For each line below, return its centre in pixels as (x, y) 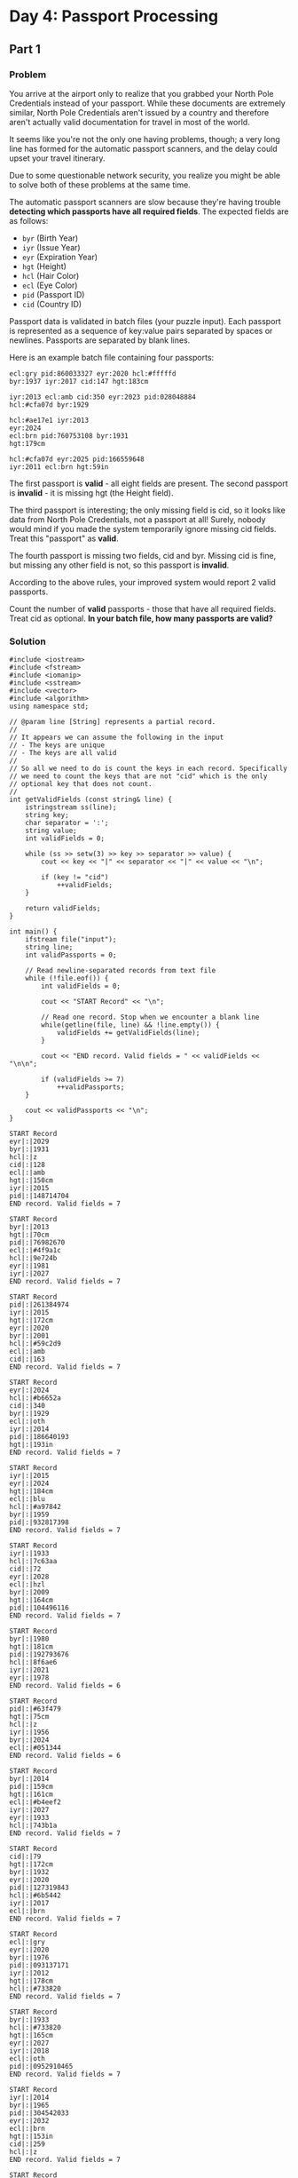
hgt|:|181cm (31, 1647)
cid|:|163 (27, 1359)
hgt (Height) (44, 266)
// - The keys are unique (57, 745)
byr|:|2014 (29, 1779)
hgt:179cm (27, 443)
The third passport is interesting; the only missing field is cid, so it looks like (148, 510)
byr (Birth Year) (50, 238)
